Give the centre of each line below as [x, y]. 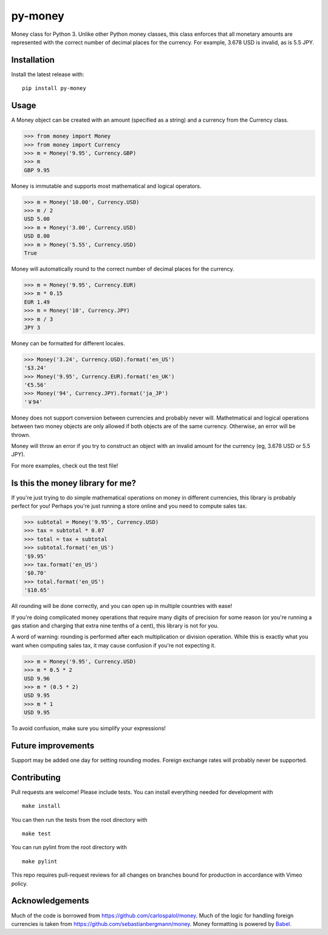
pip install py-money [54, 88]
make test [36, 834]
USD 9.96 [37, 678]
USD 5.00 [37, 219]
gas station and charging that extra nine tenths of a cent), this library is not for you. [115, 626]
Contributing [36, 777]
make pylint [40, 861]
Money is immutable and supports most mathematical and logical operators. [106, 186]
